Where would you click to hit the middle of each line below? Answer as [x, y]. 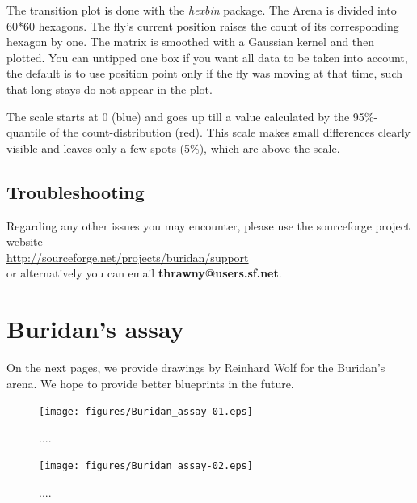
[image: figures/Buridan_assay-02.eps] [146, 466]
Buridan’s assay [95, 329]
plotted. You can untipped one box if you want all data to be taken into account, [207, 57]
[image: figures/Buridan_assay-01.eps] [146, 412]
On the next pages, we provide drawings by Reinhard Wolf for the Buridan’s [196, 368]
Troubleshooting [76, 191]
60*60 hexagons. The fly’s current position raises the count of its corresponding [203, 25]
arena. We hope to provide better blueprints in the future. [150, 383]
